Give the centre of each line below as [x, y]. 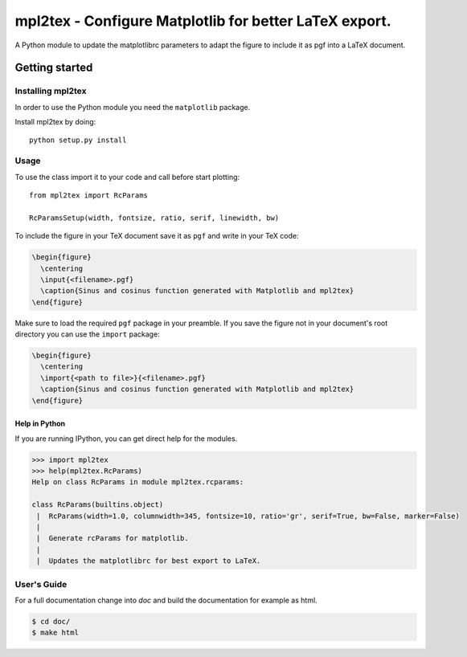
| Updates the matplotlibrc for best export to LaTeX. [149, 561]
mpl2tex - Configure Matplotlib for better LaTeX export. [203, 21]
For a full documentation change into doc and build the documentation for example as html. [166, 600]
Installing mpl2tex [51, 91]
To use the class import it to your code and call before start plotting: [127, 177]
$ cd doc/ [51, 621]
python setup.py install [78, 140]
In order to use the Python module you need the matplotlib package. [133, 107]
